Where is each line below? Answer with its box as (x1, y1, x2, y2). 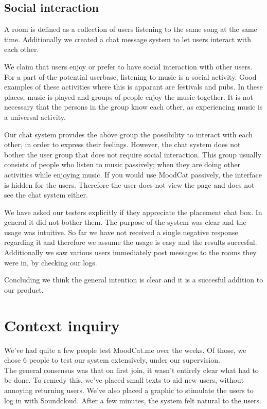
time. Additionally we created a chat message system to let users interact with (4, 33, 251, 44)
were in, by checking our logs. (4, 257, 97, 268)
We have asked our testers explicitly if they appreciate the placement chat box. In (4, 206, 262, 217)
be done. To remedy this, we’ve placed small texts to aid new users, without (4, 375, 244, 385)
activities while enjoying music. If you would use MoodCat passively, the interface (4, 169, 262, 180)
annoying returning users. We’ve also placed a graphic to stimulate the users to (4, 384, 254, 395)
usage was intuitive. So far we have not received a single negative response (4, 226, 238, 237)
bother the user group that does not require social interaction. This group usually (4, 149, 262, 159)
